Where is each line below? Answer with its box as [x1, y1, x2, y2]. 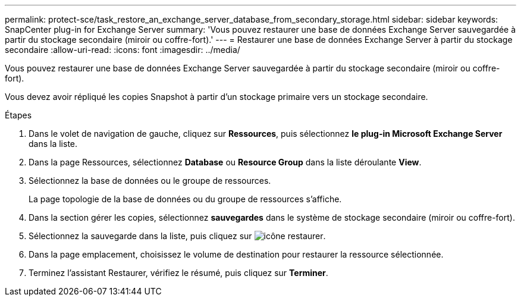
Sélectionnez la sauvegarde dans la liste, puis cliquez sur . [29, 231, 326, 241]
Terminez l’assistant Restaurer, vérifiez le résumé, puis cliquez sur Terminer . [29, 268, 328, 278]
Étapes [5, 110, 32, 120]
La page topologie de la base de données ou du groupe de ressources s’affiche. [29, 194, 342, 204]
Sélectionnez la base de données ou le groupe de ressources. [29, 175, 271, 186]
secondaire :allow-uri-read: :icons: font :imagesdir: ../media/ [5, 45, 240, 55]
